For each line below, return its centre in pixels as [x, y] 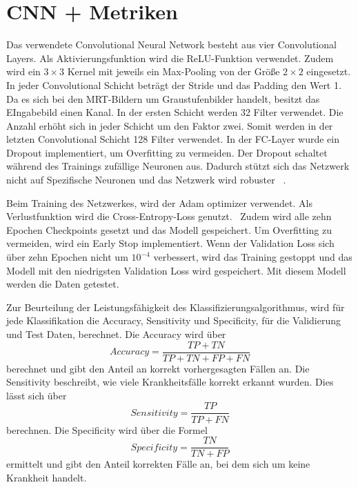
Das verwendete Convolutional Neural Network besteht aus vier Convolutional [171, 44]
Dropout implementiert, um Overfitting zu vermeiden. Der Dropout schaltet [167, 152]
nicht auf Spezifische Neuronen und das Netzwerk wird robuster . [146, 180]
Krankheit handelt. [47, 477]
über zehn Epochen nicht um [67, 257]
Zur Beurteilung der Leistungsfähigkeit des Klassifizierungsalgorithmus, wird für [176, 307]
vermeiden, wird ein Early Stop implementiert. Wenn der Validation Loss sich [170, 243]
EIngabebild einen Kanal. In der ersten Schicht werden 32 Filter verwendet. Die [175, 112]
